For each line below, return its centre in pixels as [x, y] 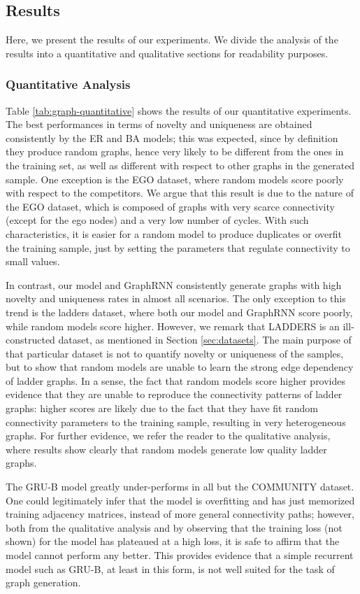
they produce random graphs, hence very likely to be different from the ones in [175, 151]
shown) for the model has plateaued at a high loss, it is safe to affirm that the [173, 541]
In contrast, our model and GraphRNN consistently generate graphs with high [174, 284]
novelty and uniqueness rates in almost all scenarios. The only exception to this [176, 298]
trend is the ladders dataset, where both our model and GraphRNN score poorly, [179, 312]
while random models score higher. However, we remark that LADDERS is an [173, 326]
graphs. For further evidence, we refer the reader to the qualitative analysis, [168, 436]
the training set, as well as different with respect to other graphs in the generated [180, 165]
